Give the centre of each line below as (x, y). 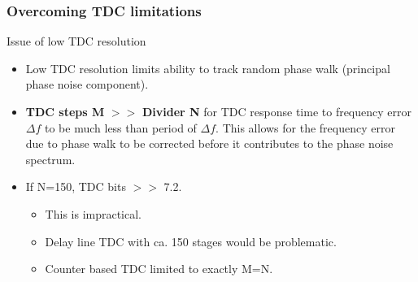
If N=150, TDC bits (76, 187)
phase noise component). (87, 84)
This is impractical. (94, 213)
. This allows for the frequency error (305, 127)
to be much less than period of (121, 127)
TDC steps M (65, 111)
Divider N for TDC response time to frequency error (276, 111)
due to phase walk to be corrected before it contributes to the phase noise (209, 143)
